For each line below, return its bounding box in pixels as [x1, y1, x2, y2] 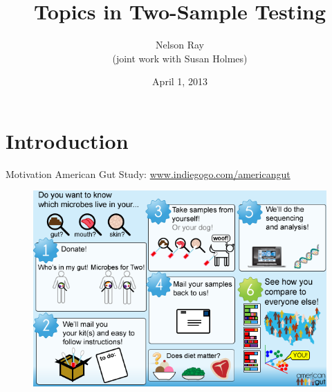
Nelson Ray [156, 37, 204, 52]
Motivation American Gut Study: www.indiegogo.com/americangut [6, 166, 290, 181]
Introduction [6, 126, 129, 154]
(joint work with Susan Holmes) [112, 51, 248, 65]
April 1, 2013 [152, 74, 207, 89]
